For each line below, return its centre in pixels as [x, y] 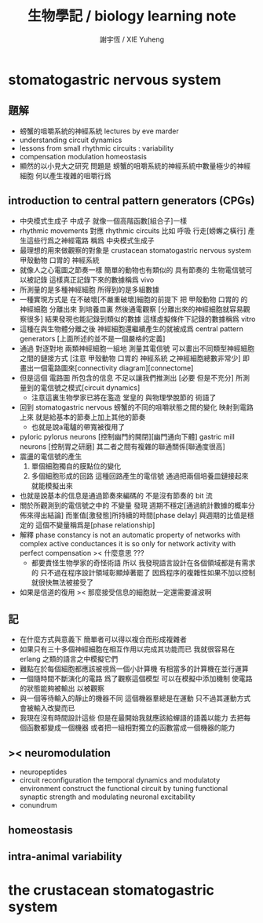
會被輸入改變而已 [47, 708]
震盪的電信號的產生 [51, 456]
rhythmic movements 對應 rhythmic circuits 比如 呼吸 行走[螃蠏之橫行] [133, 230]
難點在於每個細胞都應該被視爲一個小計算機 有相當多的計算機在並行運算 [134, 669]
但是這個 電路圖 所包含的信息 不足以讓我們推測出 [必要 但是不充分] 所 [131, 378]
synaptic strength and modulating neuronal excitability [107, 797]
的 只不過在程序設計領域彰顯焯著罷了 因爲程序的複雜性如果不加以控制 [143, 572]
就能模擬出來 [52, 485]
